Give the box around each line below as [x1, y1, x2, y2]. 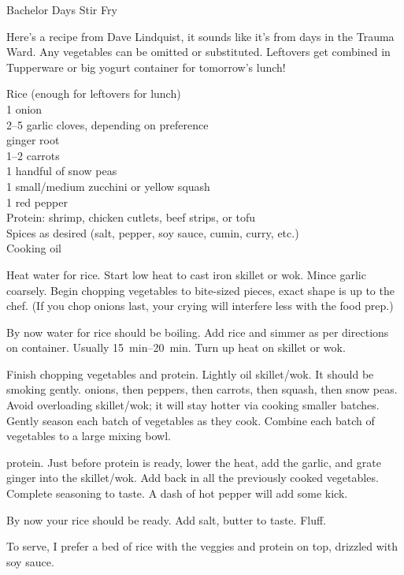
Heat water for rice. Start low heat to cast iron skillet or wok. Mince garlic [6, 266, 366, 282]
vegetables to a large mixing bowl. [6, 428, 171, 444]
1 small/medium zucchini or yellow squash [6, 177, 210, 194]
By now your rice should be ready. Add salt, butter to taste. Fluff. [6, 511, 327, 528]
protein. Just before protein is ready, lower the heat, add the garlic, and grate [6, 454, 381, 470]
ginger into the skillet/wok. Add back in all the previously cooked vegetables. [6, 469, 379, 486]
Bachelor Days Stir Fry [6, 2, 117, 17]
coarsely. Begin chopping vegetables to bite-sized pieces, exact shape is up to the [6, 282, 395, 298]
